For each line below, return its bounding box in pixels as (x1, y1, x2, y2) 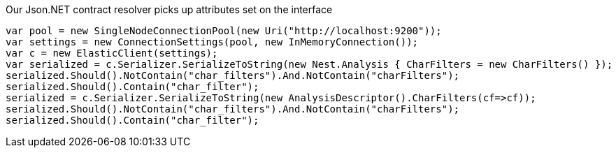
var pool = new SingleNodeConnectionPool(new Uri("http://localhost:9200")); (6, 25, 442, 36)
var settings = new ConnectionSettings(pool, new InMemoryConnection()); (6, 36, 419, 48)
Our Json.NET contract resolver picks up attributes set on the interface (6, 3, 333, 15)
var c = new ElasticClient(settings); (6, 48, 218, 59)
